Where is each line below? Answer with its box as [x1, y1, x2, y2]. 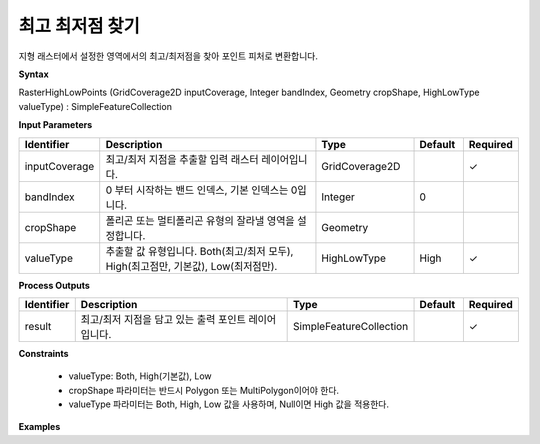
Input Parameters [18, 119, 93, 131]
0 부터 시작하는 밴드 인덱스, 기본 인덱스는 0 [105, 183, 298, 197]
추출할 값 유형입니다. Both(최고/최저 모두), [105, 244, 294, 258]
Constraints [18, 347, 69, 359]
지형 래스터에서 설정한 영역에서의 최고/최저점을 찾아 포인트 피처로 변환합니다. [18, 50, 319, 62]
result [24, 319, 52, 333]
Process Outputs [18, 279, 90, 291]
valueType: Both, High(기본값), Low [68, 370, 212, 382]
